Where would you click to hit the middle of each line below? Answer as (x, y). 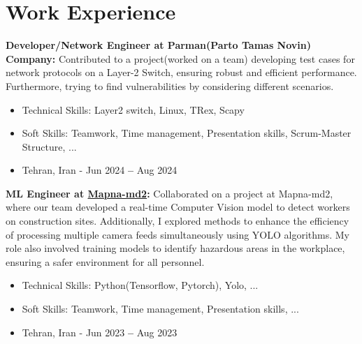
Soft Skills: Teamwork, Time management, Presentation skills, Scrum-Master (187, 133)
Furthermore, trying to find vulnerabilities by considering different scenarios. (170, 85)
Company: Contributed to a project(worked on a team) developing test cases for (180, 58)
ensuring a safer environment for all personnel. (105, 261)
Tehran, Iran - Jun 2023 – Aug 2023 (100, 332)
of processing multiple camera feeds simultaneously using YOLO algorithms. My (178, 234)
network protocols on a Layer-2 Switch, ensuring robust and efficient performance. (181, 72)
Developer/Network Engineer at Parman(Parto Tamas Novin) (158, 45)
